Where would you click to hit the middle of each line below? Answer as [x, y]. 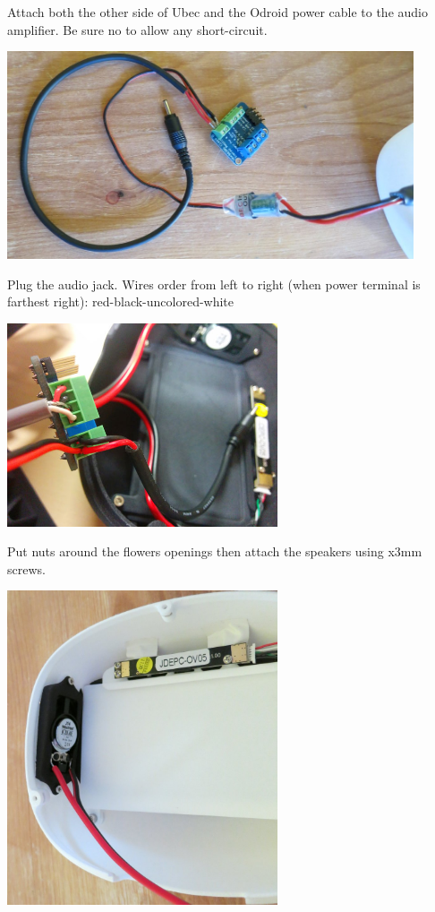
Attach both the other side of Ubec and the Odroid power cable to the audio [217, 12]
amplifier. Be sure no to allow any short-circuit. [137, 29]
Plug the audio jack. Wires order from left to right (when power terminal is [214, 284]
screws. [26, 568]
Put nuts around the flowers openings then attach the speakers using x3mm [215, 551]
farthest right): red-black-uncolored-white [121, 301]
